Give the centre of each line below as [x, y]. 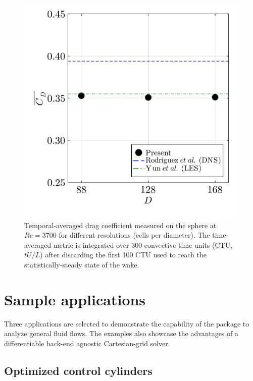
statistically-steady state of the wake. [82, 264]
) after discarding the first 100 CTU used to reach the [123, 255]
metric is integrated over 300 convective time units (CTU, [143, 244]
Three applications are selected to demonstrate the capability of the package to [127, 323]
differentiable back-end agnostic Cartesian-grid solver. [87, 343]
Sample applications [75, 299]
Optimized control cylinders [78, 370]
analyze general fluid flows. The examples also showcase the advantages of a [121, 333]
